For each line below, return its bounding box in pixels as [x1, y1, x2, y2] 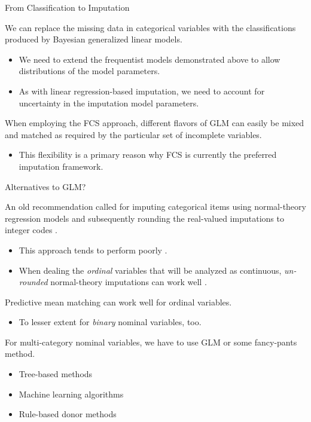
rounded [19, 276, 48, 288]
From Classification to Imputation [5, 1, 130, 13]
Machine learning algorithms [19, 387, 124, 400]
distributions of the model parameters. [19, 65, 160, 77]
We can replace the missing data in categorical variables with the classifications [5, 21, 296, 33]
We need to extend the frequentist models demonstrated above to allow [19, 53, 280, 65]
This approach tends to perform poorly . [19, 243, 167, 256]
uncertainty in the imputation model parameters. [19, 96, 199, 109]
